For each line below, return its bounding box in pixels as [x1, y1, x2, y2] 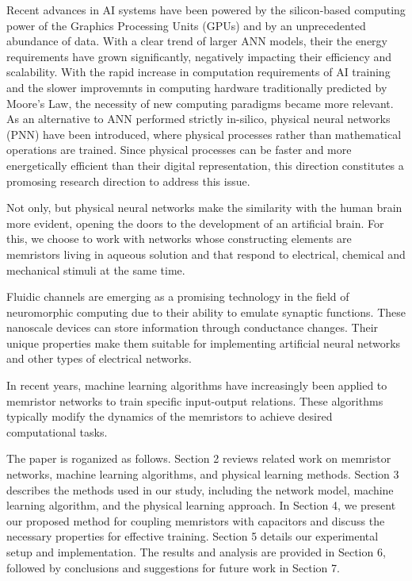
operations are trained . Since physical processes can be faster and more [6, 141, 352, 158]
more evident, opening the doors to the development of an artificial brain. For [6, 214, 384, 231]
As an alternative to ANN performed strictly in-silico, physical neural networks [6, 110, 391, 127]
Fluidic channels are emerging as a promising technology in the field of [6, 288, 349, 305]
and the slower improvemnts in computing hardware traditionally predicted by [6, 79, 387, 95]
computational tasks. [6, 423, 108, 440]
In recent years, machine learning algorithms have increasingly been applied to [6, 377, 387, 394]
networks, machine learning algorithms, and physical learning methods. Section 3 [6, 466, 399, 483]
